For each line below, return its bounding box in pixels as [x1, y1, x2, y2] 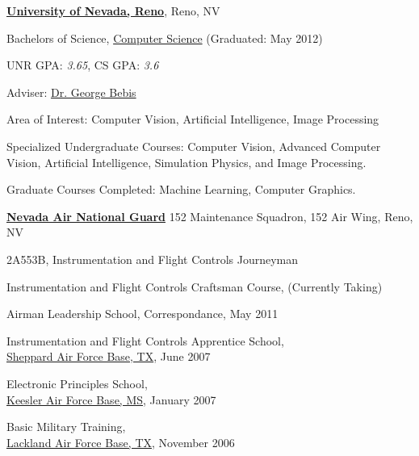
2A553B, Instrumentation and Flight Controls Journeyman [6, 250, 299, 267]
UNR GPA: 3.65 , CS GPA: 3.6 [6, 56, 159, 73]
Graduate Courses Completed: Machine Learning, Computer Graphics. [6, 181, 356, 198]
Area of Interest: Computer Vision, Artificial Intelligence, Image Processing [6, 111, 379, 128]
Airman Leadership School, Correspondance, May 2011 [6, 305, 279, 322]
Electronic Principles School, [6, 374, 148, 391]
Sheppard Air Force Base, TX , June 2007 [6, 348, 211, 365]
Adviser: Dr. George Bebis [6, 83, 136, 100]
